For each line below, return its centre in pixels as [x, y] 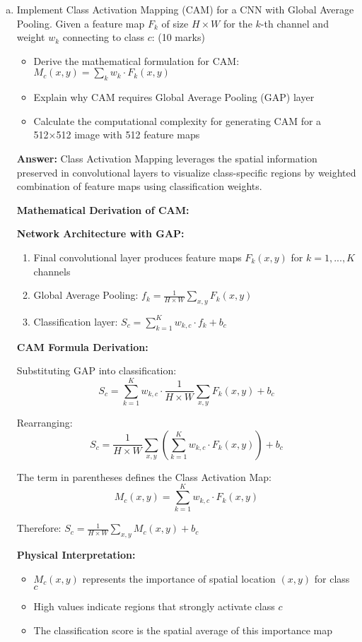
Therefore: [39, 528]
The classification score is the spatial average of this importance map [183, 630]
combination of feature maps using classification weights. [139, 186]
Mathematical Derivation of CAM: [103, 209]
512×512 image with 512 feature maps [117, 135]
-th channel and [294, 23]
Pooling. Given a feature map [81, 23]
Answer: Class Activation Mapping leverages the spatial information [167, 158]
